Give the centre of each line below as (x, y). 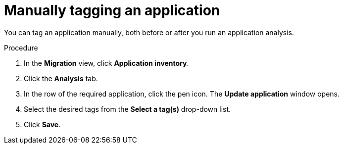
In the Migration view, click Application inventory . (106, 63)
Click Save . (42, 124)
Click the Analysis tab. (61, 78)
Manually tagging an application (112, 10)
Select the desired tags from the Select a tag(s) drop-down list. (127, 109)
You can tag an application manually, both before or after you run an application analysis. (149, 32)
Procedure (21, 48)
